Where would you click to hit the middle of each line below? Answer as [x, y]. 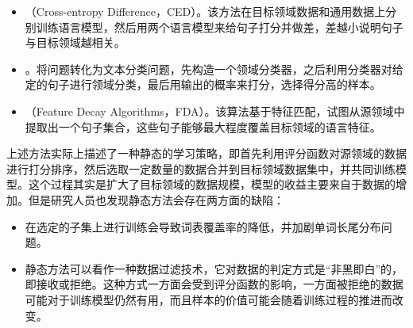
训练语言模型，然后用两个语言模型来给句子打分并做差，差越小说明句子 [220, 27]
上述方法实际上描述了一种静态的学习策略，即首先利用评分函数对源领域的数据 [206, 153]
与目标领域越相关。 [75, 42]
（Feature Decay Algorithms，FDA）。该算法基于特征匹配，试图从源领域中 [215, 111]
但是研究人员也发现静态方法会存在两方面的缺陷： [156, 199]
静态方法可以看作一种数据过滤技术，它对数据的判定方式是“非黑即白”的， [214, 268]
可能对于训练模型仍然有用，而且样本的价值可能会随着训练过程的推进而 [208, 299]
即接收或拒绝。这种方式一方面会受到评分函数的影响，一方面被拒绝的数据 [214, 284]
